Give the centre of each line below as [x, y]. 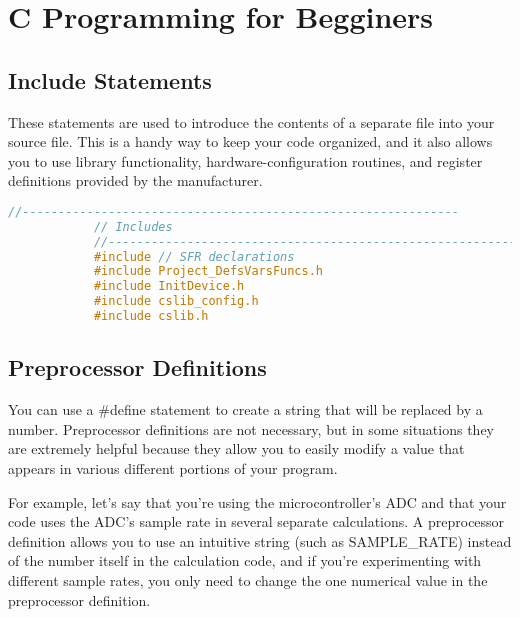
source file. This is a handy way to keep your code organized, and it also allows [250, 141]
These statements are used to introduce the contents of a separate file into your [251, 121]
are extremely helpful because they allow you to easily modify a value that [236, 448]
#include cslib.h [151, 316]
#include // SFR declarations [194, 256]
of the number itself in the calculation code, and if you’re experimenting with [245, 560]
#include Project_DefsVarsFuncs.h [208, 271]
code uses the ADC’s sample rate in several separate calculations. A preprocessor [256, 521]
